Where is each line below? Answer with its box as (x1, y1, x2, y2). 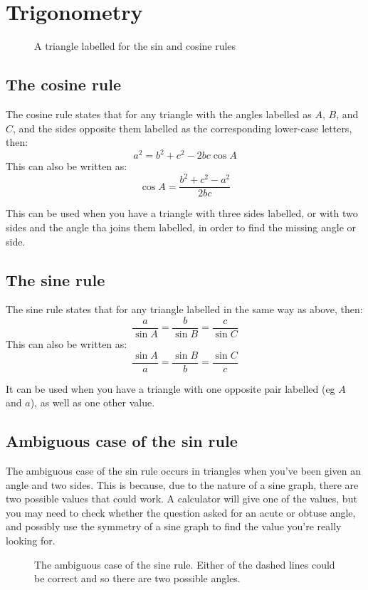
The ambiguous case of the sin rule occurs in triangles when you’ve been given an (6, 463, 362, 478)
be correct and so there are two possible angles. (34, 571, 241, 586)
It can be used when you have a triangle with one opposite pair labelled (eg (6, 381, 335, 396)
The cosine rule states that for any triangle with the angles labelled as (6, 106, 312, 121)
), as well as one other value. (30, 395, 155, 410)
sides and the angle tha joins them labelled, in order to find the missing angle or (6, 219, 357, 234)
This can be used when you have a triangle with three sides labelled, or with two (6, 206, 358, 221)
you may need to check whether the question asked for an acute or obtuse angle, (6, 505, 356, 520)
